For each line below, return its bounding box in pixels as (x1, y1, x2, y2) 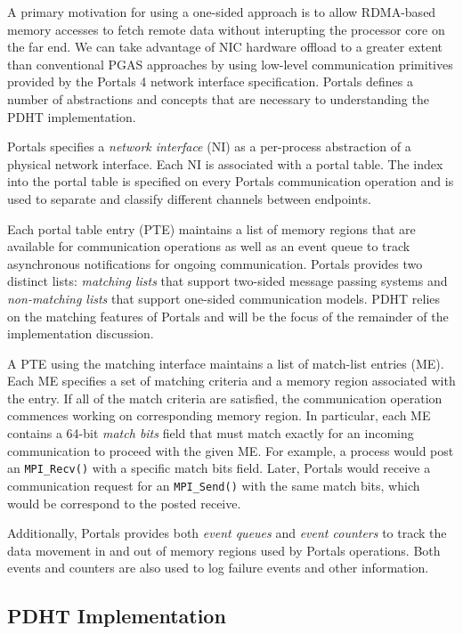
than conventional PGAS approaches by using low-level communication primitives (7, 54, 453, 73)
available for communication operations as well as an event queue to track (7, 237, 410, 256)
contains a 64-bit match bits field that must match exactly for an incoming (7, 424, 414, 443)
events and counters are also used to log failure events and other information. (7, 558, 429, 577)
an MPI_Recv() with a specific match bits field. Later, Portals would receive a (7, 459, 431, 477)
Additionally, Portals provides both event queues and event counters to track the (7, 524, 447, 542)
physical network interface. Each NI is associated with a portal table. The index (7, 154, 443, 173)
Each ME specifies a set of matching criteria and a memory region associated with (7, 371, 456, 390)
